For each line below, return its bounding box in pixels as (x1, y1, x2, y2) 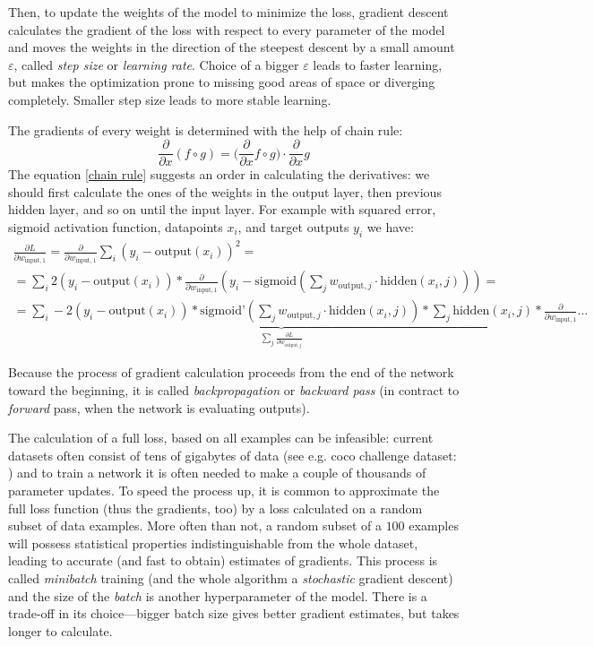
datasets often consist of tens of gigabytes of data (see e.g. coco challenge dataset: (8, 445, 457, 464)
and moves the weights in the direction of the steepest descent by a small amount (8, 38, 455, 56)
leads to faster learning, (313, 55, 443, 73)
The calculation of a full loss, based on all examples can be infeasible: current (8, 428, 434, 447)
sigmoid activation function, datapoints (8, 218, 223, 236)
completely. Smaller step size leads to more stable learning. (8, 90, 331, 108)
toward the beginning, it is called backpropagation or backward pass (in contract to (8, 380, 460, 399)
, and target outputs (237, 218, 349, 236)
